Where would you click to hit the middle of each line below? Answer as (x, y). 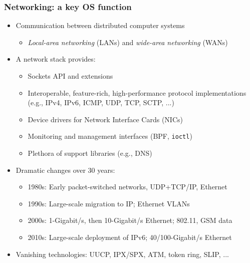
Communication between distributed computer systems (100, 25)
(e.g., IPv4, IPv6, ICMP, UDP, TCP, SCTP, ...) (101, 102)
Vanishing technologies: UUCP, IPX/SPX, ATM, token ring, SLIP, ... (122, 254)
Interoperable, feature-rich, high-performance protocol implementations (137, 92)
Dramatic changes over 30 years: (65, 170)
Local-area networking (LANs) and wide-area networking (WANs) (128, 42)
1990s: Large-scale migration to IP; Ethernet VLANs (109, 203)
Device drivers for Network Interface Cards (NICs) (105, 119)
